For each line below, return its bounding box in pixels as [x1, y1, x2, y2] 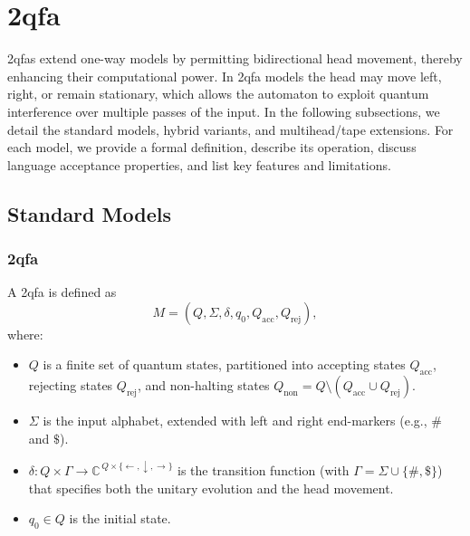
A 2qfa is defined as [7, 282, 117, 301]
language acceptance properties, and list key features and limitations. [7, 155, 391, 174]
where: [7, 324, 43, 343]
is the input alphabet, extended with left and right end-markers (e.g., [43, 411, 427, 430]
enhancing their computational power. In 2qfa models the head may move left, [7, 66, 442, 85]
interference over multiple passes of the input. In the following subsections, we [7, 101, 440, 120]
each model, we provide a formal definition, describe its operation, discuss [7, 138, 417, 157]
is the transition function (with [177, 460, 350, 479]
